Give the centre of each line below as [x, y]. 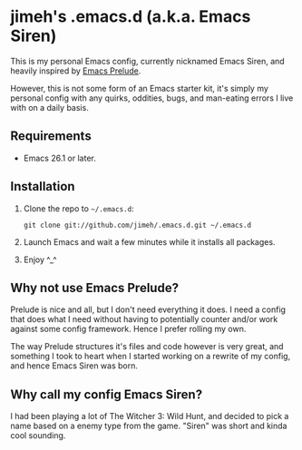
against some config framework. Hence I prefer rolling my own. [128, 329]
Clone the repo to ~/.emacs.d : [78, 208]
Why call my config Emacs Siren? [107, 394]
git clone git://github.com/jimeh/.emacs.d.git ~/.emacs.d [137, 225]
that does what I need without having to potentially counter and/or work [144, 319]
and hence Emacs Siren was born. [74, 366]
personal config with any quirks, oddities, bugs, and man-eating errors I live [152, 98]
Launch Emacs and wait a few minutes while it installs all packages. [149, 241]
